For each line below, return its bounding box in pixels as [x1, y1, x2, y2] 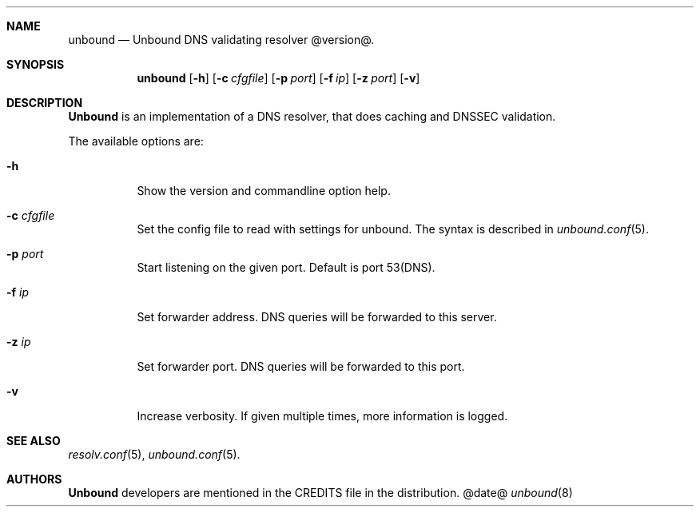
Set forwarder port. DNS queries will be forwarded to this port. [137, 360, 465, 373]
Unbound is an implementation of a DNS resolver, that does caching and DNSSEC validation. [68, 109, 556, 123]
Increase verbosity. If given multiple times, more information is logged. [137, 409, 508, 423]
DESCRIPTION [6, 96, 83, 109]
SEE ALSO [6, 434, 61, 447]
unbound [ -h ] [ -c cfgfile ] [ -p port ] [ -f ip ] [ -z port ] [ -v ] [137, 71, 420, 85]
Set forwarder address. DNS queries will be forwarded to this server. [137, 310, 497, 324]
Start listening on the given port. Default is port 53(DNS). [137, 260, 436, 274]
